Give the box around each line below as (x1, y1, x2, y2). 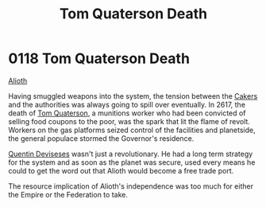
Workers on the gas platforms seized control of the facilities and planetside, (8, 125, 256, 135)
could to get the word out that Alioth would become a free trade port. (8, 166, 234, 175)
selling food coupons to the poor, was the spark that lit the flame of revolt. (8, 116, 250, 126)
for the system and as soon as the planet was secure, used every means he (8, 157, 256, 167)
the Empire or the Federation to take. (8, 189, 129, 199)
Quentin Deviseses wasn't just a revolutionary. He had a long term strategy (8, 149, 253, 158)
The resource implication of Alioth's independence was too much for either (8, 181, 254, 191)
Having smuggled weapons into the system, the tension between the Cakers (8, 91, 258, 100)
